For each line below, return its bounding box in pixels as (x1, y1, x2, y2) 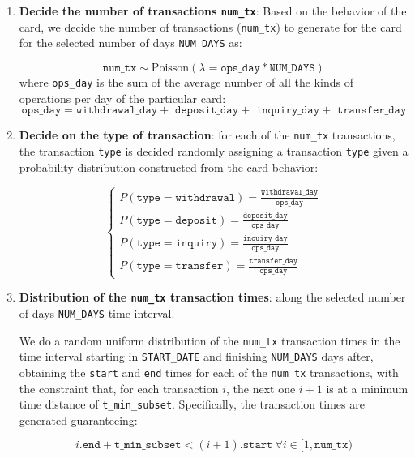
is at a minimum (326, 379, 409, 396)
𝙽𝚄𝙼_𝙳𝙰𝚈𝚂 (269, 62, 315, 74)
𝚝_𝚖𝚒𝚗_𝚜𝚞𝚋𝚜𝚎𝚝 (113, 439, 182, 452)
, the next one (225, 379, 296, 396)
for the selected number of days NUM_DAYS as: (19, 34, 242, 51)
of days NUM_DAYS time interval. (19, 304, 175, 321)
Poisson (151, 62, 190, 74)
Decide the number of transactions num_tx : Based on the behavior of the (19, 2, 407, 19)
